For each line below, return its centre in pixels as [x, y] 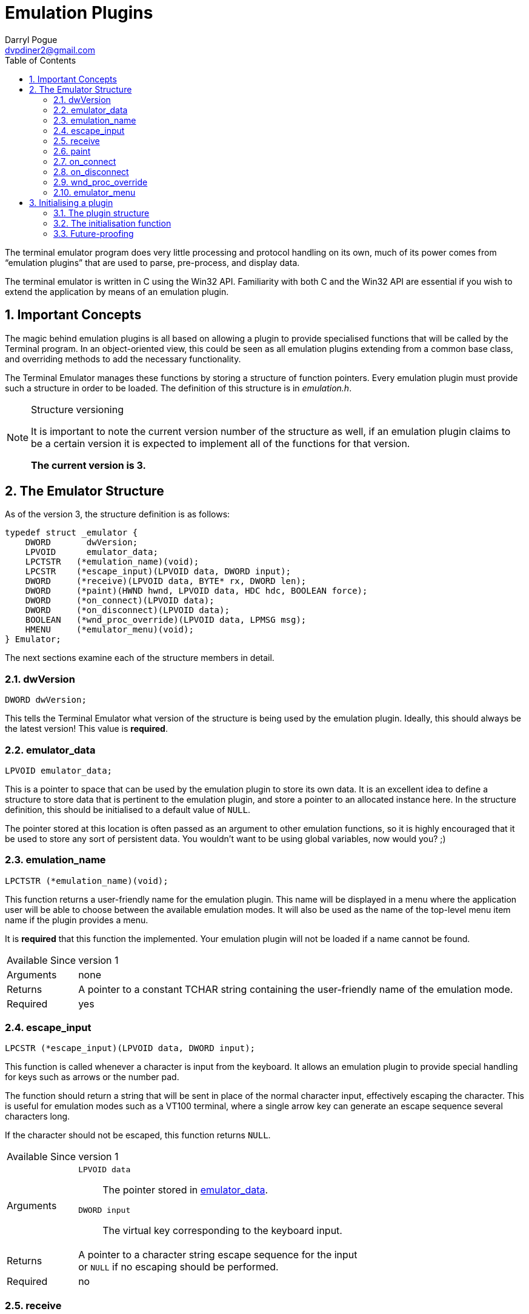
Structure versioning [78, 409]
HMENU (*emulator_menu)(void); [109, 630]
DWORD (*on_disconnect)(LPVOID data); [127, 610]
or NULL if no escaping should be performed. [178, 1267]
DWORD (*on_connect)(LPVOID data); [120, 601]
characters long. [38, 1117]
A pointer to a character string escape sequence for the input [218, 1255]
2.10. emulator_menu [95, 192]
